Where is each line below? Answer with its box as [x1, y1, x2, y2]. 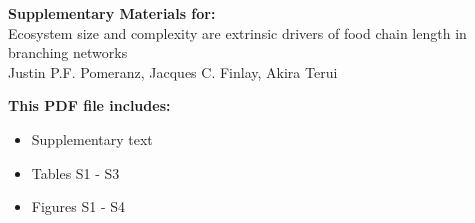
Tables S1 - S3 [31, 162, 120, 183]
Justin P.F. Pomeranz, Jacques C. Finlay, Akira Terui [8, 61, 338, 82]
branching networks [8, 42, 128, 63]
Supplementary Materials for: [8, 3, 216, 23]
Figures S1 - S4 [31, 196, 126, 217]
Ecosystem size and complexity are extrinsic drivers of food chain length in [8, 22, 467, 43]
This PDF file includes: [8, 95, 171, 116]
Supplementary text [31, 128, 153, 149]
